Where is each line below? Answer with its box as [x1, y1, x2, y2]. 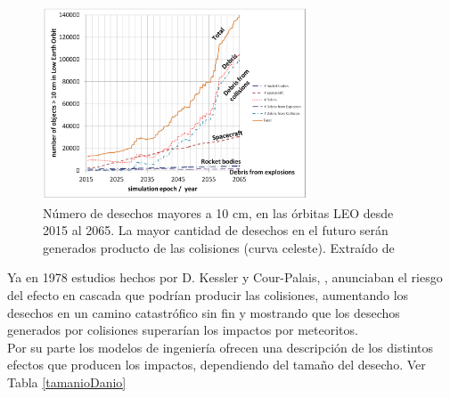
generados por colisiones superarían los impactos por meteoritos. [7, 321, 358, 339]
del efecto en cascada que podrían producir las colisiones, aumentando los [7, 286, 409, 305]
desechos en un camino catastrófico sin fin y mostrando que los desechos [7, 303, 400, 321]
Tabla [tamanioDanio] [7, 373, 127, 392]
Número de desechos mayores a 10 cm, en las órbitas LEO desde [43, 203, 394, 222]
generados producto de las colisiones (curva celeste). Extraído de [43, 238, 395, 256]
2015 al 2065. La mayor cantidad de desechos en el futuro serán [43, 221, 389, 240]
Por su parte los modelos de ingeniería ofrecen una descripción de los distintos [7, 337, 434, 356]
